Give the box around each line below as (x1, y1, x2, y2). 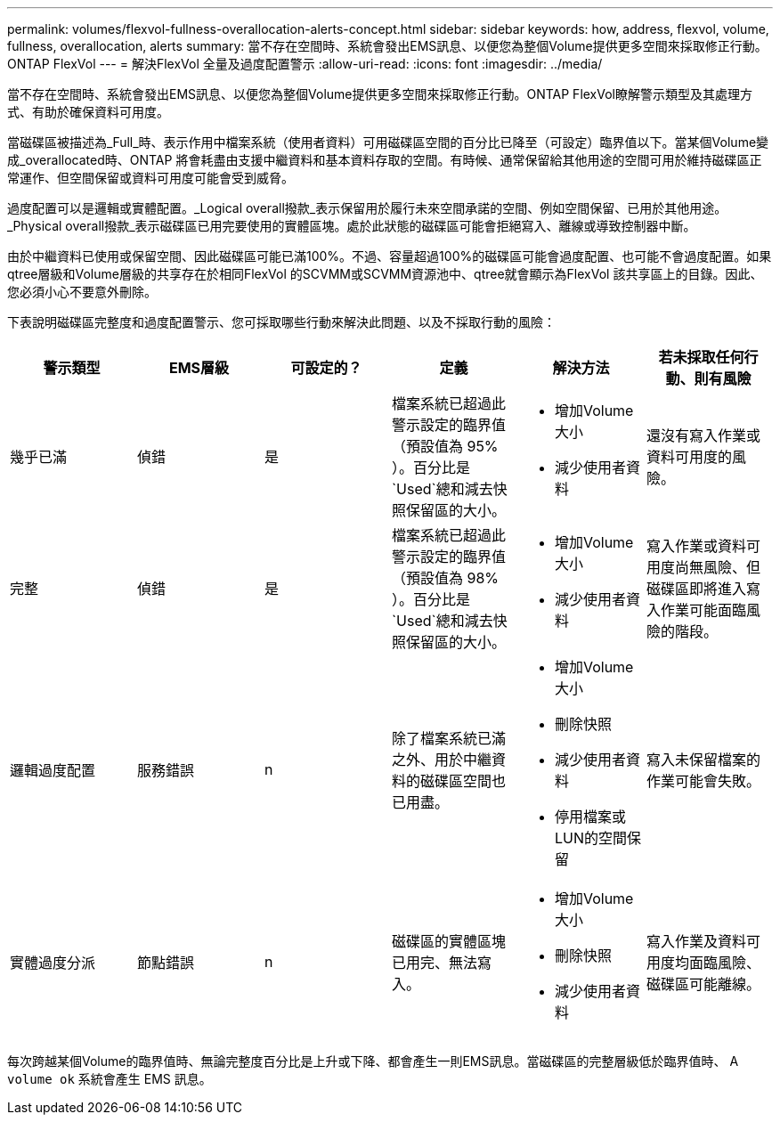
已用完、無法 (391, 954, 477, 972)
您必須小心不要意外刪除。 (7, 284, 157, 299)
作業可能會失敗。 (646, 772, 760, 790)
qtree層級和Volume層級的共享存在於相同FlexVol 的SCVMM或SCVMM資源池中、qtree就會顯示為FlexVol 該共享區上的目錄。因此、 (7, 266, 763, 281)
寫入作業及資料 (646, 932, 746, 950)
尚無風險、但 (674, 558, 760, 576)
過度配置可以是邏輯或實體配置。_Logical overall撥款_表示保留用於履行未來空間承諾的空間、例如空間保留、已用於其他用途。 (7, 200, 727, 215)
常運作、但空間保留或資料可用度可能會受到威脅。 (7, 170, 294, 185)
